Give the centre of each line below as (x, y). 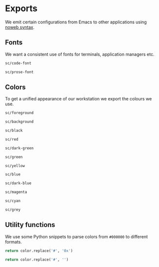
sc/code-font (18, 63)
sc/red (12, 139)
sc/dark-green (20, 148)
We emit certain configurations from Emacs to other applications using (76, 22)
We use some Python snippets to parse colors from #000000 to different (76, 236)
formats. (13, 242)
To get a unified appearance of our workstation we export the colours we (79, 99)
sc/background (20, 122)
